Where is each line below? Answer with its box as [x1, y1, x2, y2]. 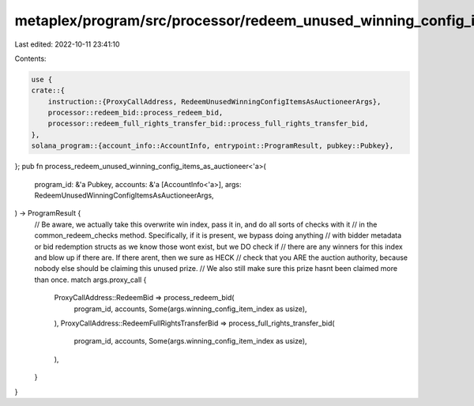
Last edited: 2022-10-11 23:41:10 [14, 39, 120, 49]
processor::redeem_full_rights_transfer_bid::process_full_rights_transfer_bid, [47, 119, 369, 128]
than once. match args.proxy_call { [34, 275, 147, 284]
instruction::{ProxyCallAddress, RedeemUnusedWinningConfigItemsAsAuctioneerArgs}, [47, 97, 382, 106]
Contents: [14, 54, 47, 63]
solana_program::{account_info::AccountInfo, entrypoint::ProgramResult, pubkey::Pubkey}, [31, 141, 394, 150]
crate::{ [31, 86, 66, 95]
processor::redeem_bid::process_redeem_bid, [47, 108, 224, 118]
